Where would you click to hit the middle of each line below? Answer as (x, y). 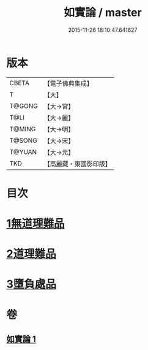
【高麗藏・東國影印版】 (77, 164)
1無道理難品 (36, 224)
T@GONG (24, 106)
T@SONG (24, 140)
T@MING (23, 129)
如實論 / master (103, 13)
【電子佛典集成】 (68, 83)
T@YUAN (23, 152)
